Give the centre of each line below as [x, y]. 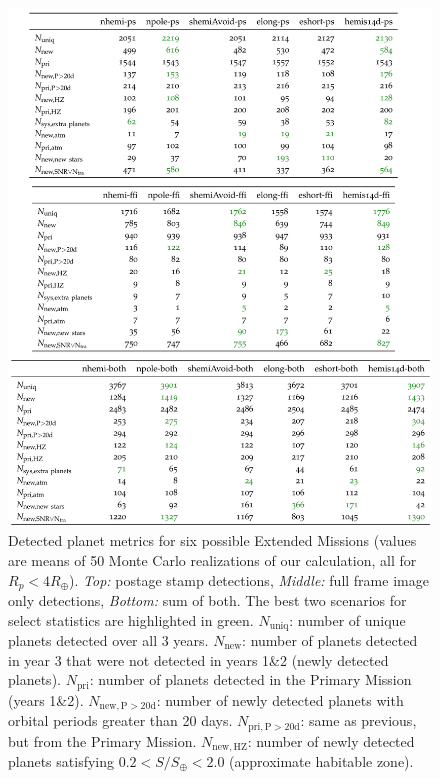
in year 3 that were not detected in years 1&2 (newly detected [198, 659]
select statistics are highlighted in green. [131, 619]
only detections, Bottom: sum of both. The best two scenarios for [207, 599]
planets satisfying [61, 761]
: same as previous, [358, 720]
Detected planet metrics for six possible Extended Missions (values [212, 540]
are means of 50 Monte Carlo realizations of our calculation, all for [212, 559]
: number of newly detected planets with [280, 699]
